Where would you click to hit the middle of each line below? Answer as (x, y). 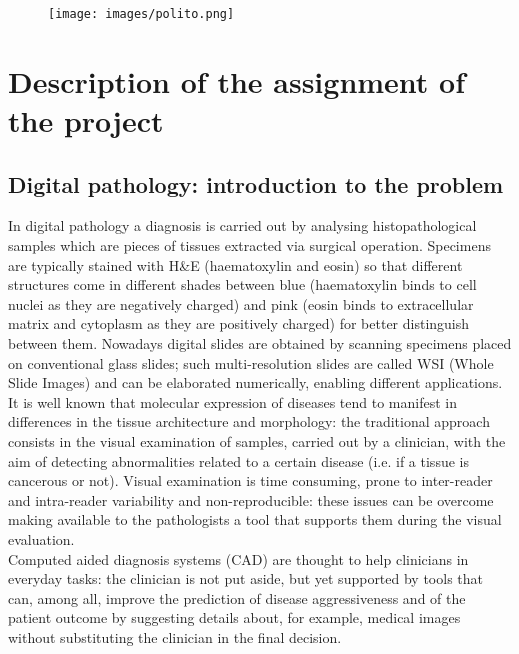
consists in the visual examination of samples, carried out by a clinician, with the (257, 440)
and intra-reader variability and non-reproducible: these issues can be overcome (251, 499)
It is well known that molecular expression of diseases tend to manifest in (232, 401)
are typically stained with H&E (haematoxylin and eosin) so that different (235, 264)
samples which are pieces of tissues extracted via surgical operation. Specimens (249, 245)
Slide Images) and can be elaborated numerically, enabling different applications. (255, 382)
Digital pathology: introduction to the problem (256, 183)
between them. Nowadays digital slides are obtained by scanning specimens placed (260, 342)
